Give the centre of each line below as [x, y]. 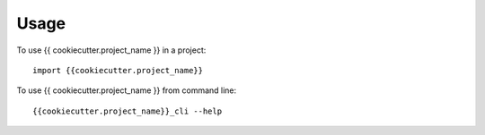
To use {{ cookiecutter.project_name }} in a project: [111, 50]
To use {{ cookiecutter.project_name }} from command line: [127, 90]
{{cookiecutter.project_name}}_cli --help [128, 111]
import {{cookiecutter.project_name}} [118, 70]
